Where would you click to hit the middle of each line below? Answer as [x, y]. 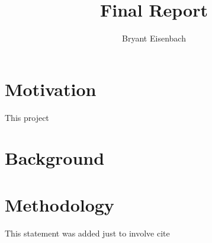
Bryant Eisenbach [154, 38]
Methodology [60, 204]
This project [27, 117]
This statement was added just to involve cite [87, 233]
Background [55, 158]
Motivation [51, 89]
